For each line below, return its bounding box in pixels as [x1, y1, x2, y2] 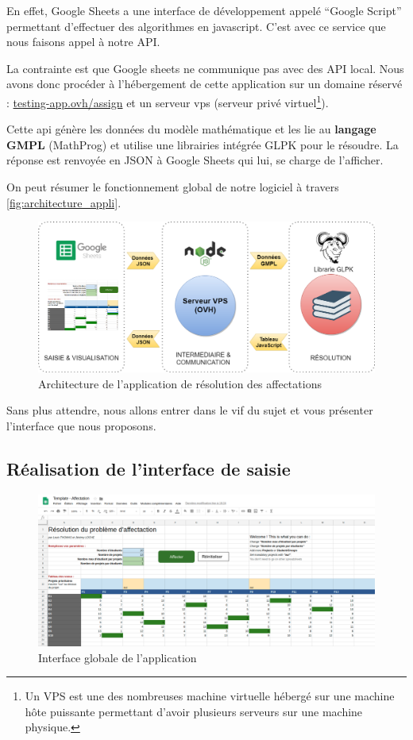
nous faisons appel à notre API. [6, 33, 160, 50]
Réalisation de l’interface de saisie [6, 457, 291, 480]
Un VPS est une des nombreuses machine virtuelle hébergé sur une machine [25, 688, 395, 704]
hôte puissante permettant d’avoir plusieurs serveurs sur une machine [25, 703, 363, 719]
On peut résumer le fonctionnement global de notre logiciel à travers [6, 179, 339, 195]
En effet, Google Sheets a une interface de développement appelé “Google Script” [6, 2, 402, 18]
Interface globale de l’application [38, 649, 197, 665]
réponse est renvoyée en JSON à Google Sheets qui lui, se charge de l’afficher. [6, 152, 384, 168]
